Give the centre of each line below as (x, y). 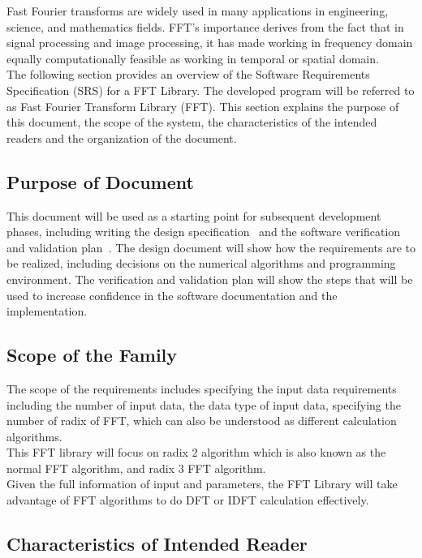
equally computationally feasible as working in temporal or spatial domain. (193, 58)
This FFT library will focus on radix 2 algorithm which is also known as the (196, 452)
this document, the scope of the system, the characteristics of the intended (192, 122)
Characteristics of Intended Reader (157, 544)
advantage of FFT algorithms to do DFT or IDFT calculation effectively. (188, 500)
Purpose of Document (100, 181)
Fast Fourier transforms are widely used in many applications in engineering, (198, 11)
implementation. (47, 311)
